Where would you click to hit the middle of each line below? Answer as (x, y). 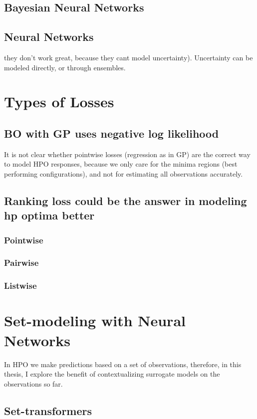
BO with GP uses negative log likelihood (112, 133)
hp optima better (49, 215)
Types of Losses (59, 102)
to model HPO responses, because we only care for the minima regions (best (121, 164)
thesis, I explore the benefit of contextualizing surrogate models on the (112, 374)
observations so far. (33, 383)
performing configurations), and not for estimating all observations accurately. (124, 173)
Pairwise (21, 263)
